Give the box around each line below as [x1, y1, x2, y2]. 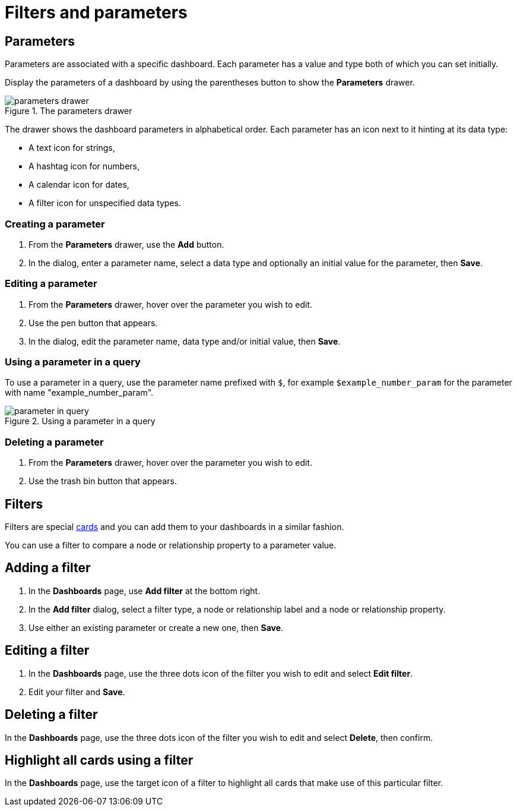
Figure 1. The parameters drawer [5, 106, 132, 116]
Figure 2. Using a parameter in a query [5, 416, 156, 427]
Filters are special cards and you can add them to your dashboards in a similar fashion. [5, 522, 344, 532]
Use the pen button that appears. [28, 317, 158, 328]
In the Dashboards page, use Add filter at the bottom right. [28, 585, 261, 596]
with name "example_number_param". [5, 387, 154, 398]
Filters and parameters [5, 2, 188, 23]
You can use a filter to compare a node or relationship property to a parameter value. [5, 540, 337, 551]
